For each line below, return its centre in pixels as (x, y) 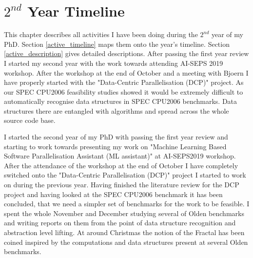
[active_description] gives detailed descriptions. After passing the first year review (126, 53)
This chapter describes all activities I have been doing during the (101, 34)
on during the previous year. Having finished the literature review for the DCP (122, 185)
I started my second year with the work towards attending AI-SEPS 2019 (114, 63)
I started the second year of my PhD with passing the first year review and (116, 137)
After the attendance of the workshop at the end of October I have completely (121, 165)
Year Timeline (76, 11)
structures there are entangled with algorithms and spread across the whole (117, 110)
